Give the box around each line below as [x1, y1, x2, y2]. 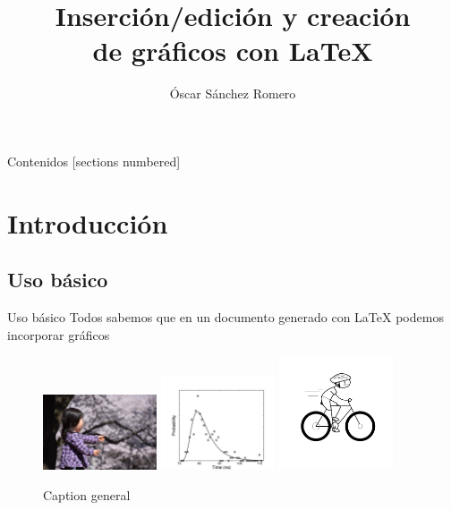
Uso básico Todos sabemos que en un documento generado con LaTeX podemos [7, 308, 444, 327]
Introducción [7, 204, 168, 241]
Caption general [43, 486, 131, 505]
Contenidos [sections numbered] [7, 151, 181, 170]
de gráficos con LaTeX [92, 32, 373, 69]
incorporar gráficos [7, 325, 110, 344]
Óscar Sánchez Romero [169, 84, 296, 103]
